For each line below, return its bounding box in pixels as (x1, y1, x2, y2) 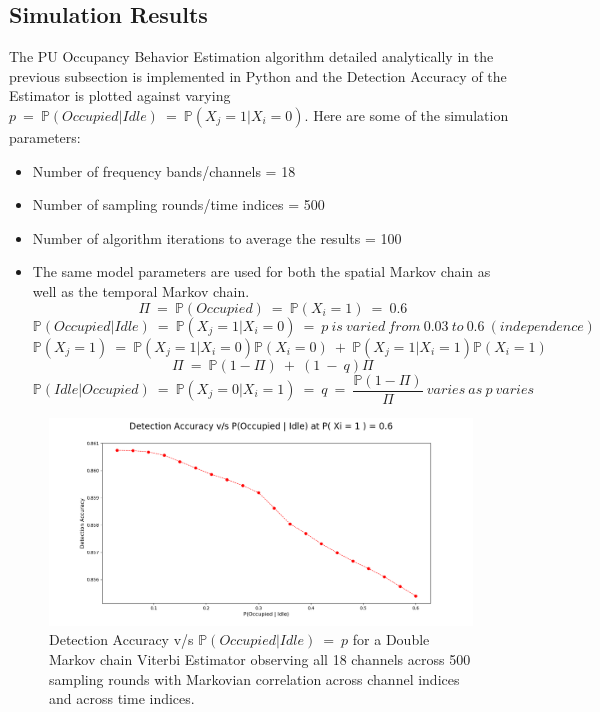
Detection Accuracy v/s (49, 629, 194, 650)
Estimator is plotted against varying (9, 85, 231, 106)
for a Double (352, 629, 430, 650)
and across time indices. (49, 688, 195, 709)
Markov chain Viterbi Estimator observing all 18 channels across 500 (49, 649, 471, 670)
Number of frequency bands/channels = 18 (32, 160, 296, 181)
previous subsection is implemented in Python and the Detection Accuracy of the (9, 65, 507, 86)
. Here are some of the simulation (304, 104, 509, 125)
